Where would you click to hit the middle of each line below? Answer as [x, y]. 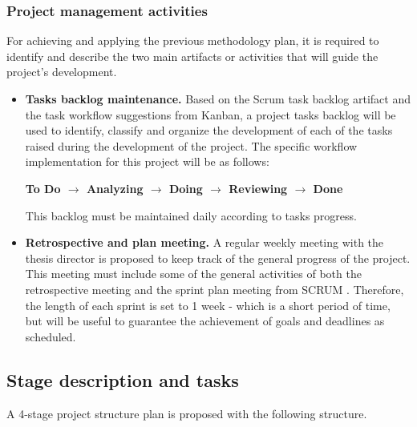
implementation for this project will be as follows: [147, 161]
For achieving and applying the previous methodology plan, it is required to [193, 40]
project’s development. [62, 72]
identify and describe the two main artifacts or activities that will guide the [192, 56]
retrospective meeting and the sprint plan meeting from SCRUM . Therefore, [215, 289]
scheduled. [51, 336]
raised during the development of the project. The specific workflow [191, 145]
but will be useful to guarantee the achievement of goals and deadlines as [205, 321]
